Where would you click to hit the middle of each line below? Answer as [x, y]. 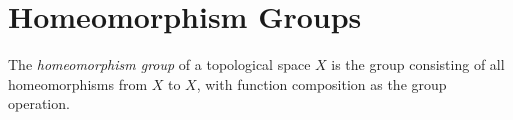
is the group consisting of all [418, 64]
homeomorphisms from [78, 83]
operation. [39, 103]
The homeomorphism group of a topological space [159, 64]
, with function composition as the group [321, 83]
